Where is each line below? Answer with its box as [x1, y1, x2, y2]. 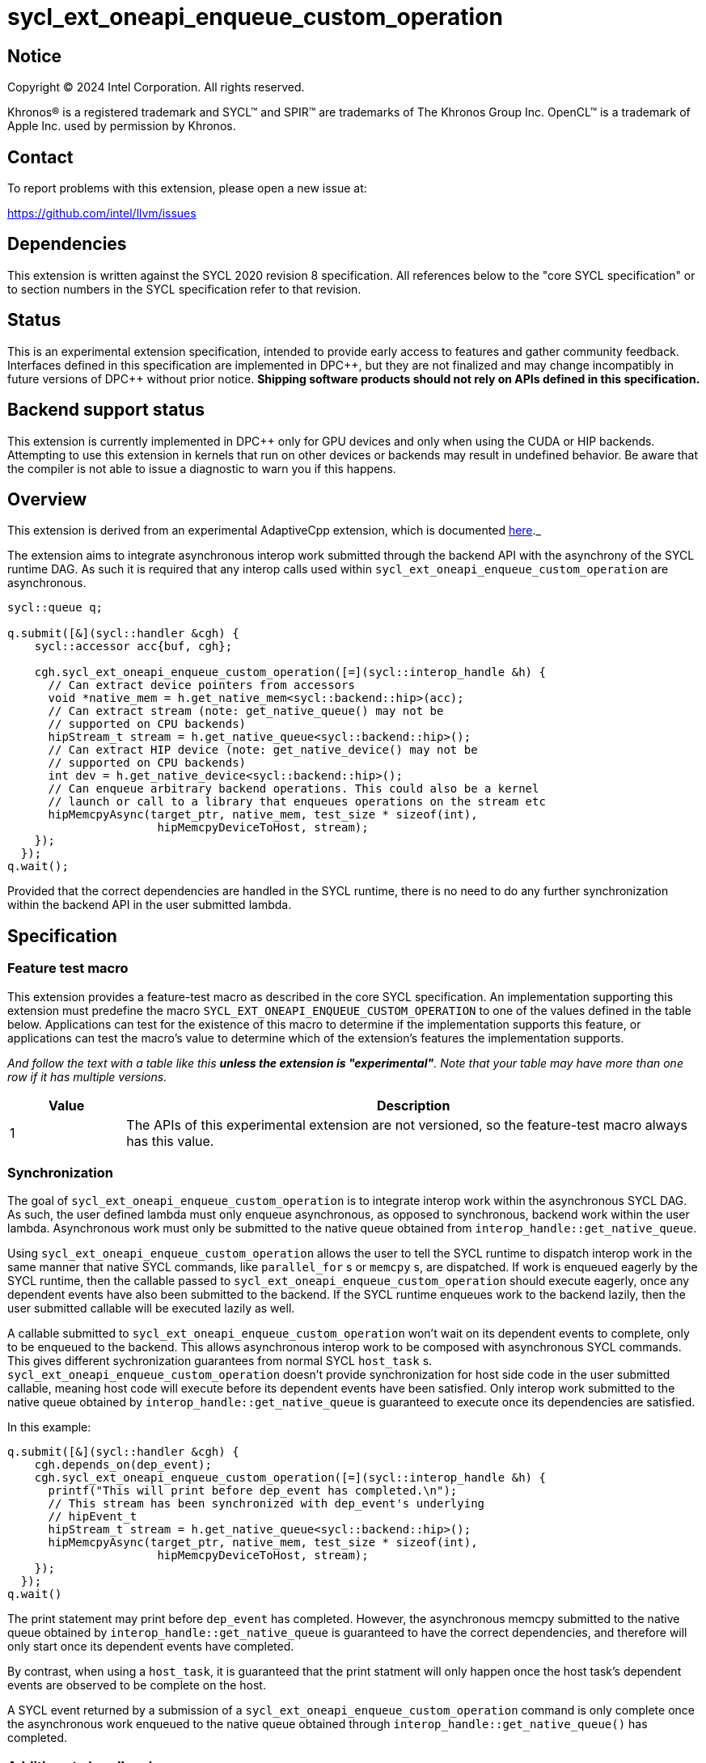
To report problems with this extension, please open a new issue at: [7, 181, 367, 196]
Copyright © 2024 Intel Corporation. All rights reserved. [7, 80, 305, 95]
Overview [7, 488, 87, 509]
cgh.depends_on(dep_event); [34, 1458, 212, 1472]
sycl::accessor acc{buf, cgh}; [34, 640, 233, 653]
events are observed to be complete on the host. [7, 1678, 266, 1693]
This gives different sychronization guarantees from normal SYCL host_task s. [7, 1354, 433, 1368]
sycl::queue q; [7, 601, 104, 615]
